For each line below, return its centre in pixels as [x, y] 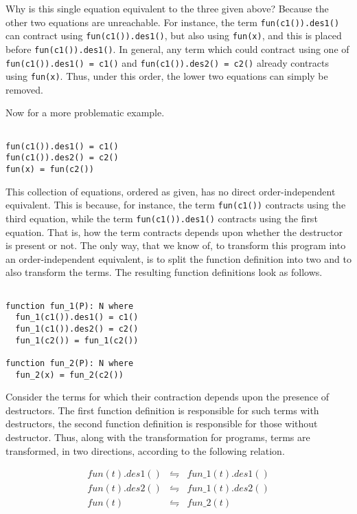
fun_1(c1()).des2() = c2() [77, 329]
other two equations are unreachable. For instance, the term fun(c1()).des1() [173, 22]
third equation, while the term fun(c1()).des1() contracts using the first [162, 218]
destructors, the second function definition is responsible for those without [162, 424]
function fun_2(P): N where [70, 363]
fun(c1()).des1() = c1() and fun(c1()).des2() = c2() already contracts [168, 62]
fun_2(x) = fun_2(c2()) [69, 375]
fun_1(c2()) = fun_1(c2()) [77, 340]
